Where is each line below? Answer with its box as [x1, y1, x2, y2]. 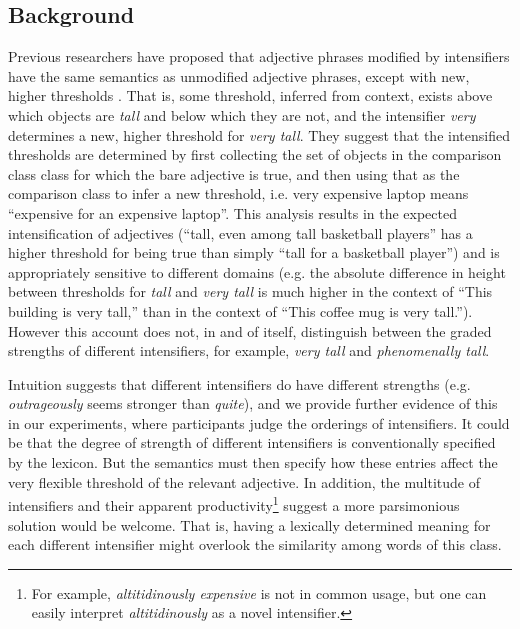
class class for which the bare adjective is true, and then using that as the [8, 163, 460, 184]
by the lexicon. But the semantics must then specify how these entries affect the [8, 452, 498, 473]
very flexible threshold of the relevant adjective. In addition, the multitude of [8, 471, 480, 492]
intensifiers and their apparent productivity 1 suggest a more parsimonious [8, 492, 460, 515]
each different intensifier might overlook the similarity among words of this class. [8, 534, 502, 555]
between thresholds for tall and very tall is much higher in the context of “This [8, 281, 493, 302]
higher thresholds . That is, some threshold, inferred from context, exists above [8, 85, 493, 106]
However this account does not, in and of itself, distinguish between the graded [8, 320, 492, 341]
